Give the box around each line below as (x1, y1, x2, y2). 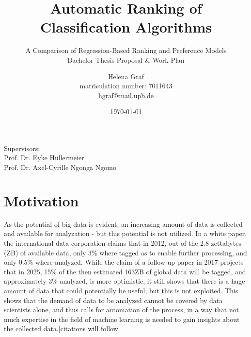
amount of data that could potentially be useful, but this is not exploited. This (4, 285, 238, 295)
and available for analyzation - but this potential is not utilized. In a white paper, (4, 228, 247, 238)
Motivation (4, 190, 79, 210)
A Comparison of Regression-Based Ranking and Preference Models (25, 45, 227, 55)
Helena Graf (108, 71, 144, 81)
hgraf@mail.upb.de (98, 90, 154, 100)
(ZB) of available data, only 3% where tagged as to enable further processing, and (4, 247, 247, 257)
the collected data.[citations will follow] (4, 323, 120, 334)
